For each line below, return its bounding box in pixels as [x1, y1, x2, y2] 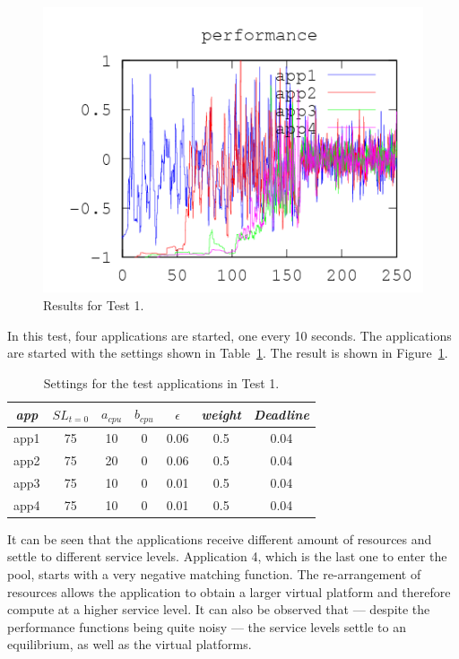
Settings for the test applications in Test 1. [43, 373, 280, 392]
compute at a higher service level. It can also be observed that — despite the [7, 600, 430, 619]
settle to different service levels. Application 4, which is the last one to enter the [7, 547, 447, 566]
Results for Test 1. [43, 296, 144, 315]
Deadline [253, 404, 309, 423]
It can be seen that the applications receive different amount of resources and [7, 529, 432, 548]
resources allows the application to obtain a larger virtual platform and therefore [7, 582, 451, 601]
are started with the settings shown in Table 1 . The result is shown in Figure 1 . [7, 343, 448, 362]
